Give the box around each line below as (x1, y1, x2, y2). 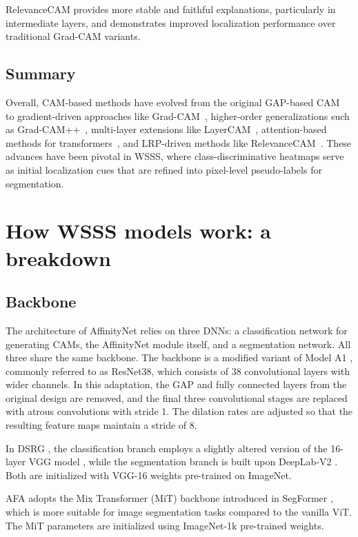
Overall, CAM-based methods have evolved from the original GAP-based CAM (6, 94, 340, 109)
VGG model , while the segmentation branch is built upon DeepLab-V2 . (28, 454, 338, 469)
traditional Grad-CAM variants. (6, 29, 141, 43)
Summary (6, 63, 76, 84)
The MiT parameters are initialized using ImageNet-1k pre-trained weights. (6, 518, 324, 532)
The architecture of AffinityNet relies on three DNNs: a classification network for (6, 323, 348, 337)
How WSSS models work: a (6, 216, 271, 245)
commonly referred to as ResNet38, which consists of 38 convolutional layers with (6, 363, 350, 378)
